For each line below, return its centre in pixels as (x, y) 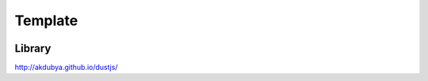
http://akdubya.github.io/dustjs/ (66, 68)
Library (33, 48)
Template (46, 20)
